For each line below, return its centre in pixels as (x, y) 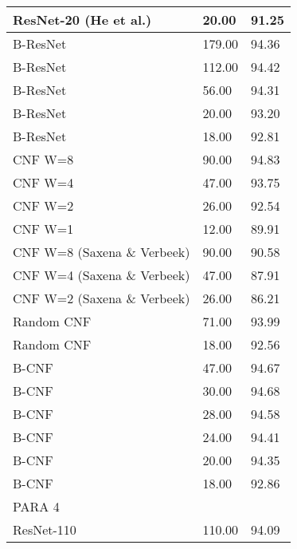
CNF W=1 (43, 229)
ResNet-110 (45, 529)
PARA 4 (36, 506)
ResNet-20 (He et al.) (82, 20)
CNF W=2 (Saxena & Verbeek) (102, 298)
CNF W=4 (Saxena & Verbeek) (102, 275)
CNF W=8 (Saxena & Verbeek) (102, 252)
